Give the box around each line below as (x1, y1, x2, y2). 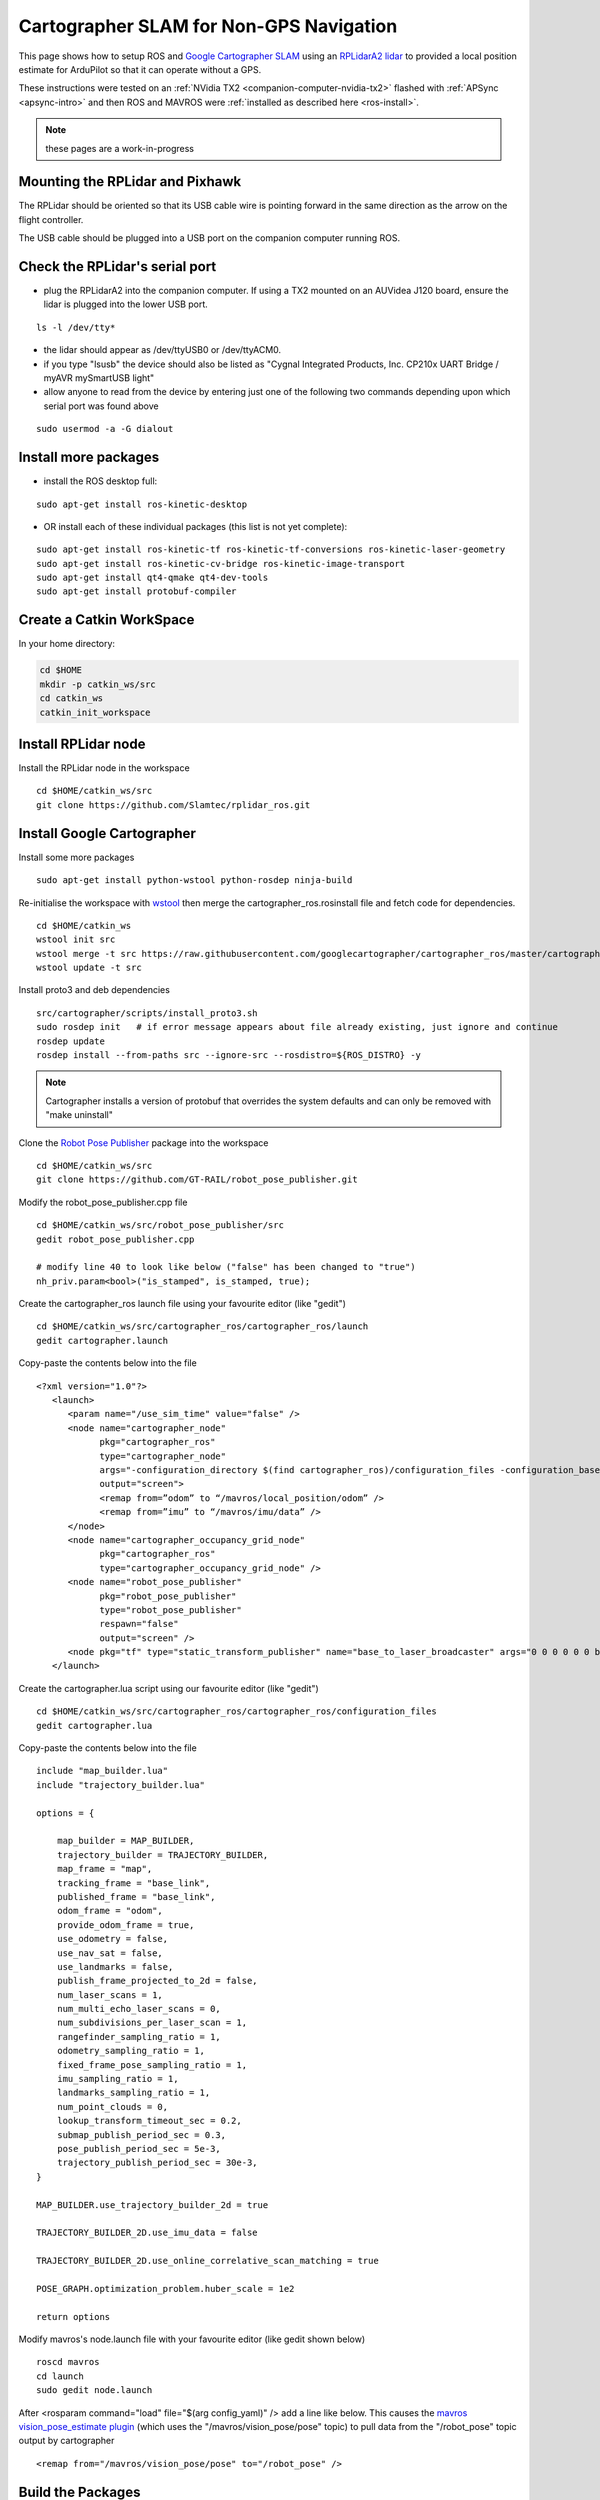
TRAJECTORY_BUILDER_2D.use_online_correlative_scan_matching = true (36, 2255, 379, 2267)
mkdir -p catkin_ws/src (39, 678, 157, 690)
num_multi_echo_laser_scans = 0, (56, 2003, 222, 2015)
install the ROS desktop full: (43, 475, 158, 487)
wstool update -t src (36, 962, 142, 974)
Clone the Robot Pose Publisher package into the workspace (18, 1136, 269, 1149)
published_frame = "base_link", (56, 1891, 216, 1902)
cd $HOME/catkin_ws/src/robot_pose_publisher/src (36, 1220, 285, 1231)
